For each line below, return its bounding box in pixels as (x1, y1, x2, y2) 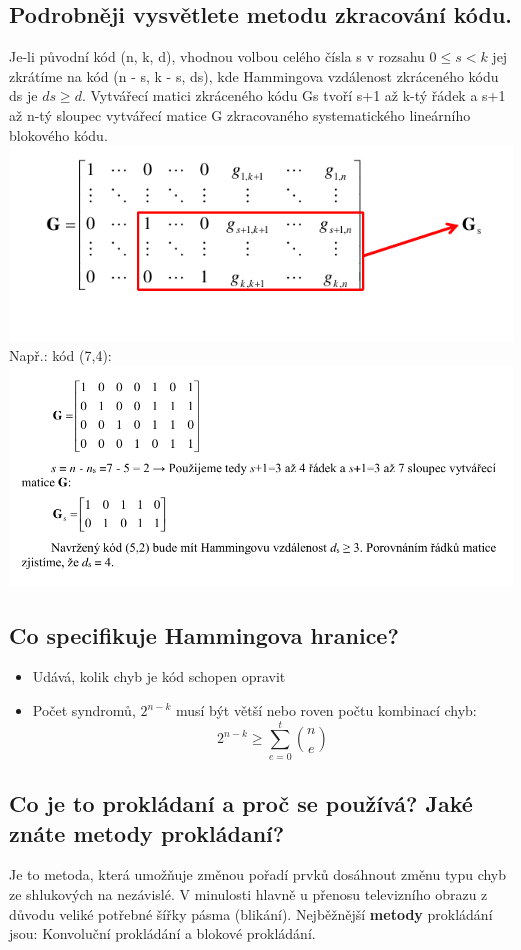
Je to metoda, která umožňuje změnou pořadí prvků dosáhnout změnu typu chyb (9, 864, 507, 885)
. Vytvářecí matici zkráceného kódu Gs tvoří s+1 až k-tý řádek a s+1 (81, 85, 506, 106)
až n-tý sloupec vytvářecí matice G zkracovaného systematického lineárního (9, 104, 471, 125)
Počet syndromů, (32, 700, 136, 721)
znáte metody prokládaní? (9, 817, 285, 848)
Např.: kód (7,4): (9, 344, 112, 365)
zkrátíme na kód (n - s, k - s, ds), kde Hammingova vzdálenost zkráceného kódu (9, 65, 499, 86)
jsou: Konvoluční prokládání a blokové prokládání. (9, 923, 316, 944)
